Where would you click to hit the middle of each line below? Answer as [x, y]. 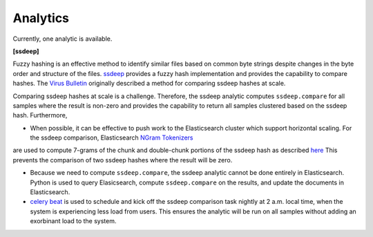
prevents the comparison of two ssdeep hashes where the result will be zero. [123, 160]
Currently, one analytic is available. [63, 39]
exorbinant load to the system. [73, 221]
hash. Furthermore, [40, 115]
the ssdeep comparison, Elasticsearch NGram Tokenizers [112, 138]
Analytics [41, 18]
